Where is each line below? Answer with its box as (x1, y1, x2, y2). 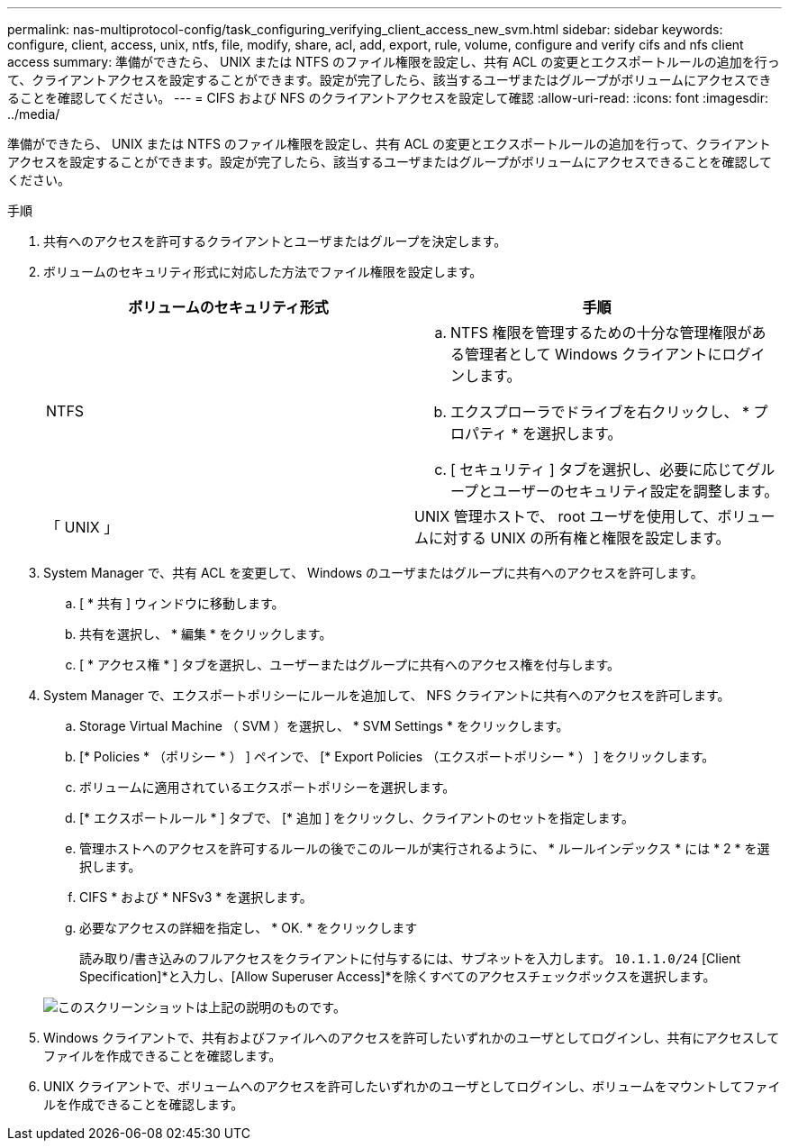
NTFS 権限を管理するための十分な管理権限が (450, 323, 752, 342)
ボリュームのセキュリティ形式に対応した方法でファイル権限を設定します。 (43, 264, 483, 279)
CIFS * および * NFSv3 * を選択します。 (79, 889, 313, 905)
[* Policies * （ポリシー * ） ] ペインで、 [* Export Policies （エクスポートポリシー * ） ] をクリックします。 (79, 749, 715, 764)
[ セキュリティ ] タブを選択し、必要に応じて (450, 460, 747, 478)
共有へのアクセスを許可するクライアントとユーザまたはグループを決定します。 (43, 233, 507, 249)
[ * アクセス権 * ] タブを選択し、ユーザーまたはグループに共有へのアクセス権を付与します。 (79, 657, 621, 672)
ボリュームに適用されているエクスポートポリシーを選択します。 (79, 779, 456, 795)
